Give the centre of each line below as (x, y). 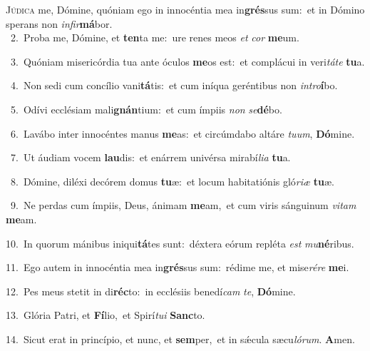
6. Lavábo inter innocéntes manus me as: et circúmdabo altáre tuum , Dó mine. (183, 133)
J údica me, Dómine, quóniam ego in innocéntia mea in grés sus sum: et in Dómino (185, 9)
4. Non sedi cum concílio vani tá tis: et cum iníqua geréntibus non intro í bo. (174, 85)
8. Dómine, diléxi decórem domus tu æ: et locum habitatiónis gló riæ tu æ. (172, 181)
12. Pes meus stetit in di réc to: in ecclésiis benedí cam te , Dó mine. (151, 291)
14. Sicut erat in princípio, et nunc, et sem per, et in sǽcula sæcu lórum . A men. (180, 339)
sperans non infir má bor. (59, 23)
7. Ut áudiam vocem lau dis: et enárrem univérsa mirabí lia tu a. (150, 157)
